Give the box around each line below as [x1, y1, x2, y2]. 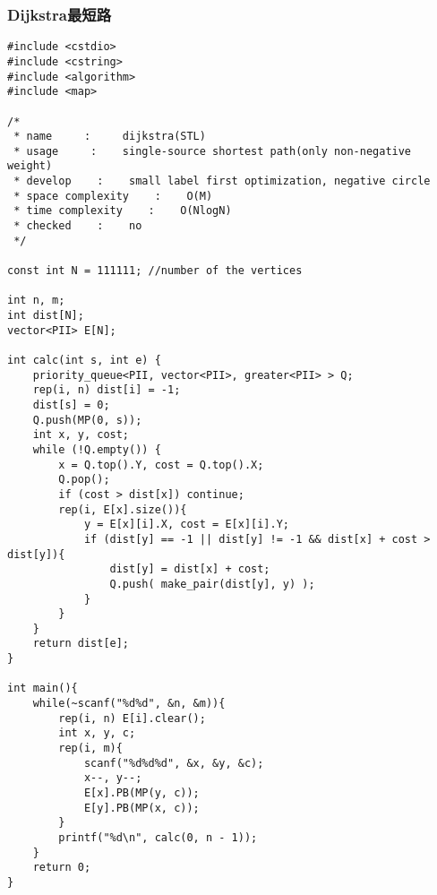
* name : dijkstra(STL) [13, 130, 206, 143]
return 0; [32, 861, 91, 874]
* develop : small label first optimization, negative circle [13, 175, 431, 188]
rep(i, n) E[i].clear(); [58, 711, 206, 725]
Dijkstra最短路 [7, 3, 112, 25]
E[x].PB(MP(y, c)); [83, 787, 200, 800]
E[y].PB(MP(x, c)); [83, 801, 200, 814]
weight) [7, 159, 53, 173]
